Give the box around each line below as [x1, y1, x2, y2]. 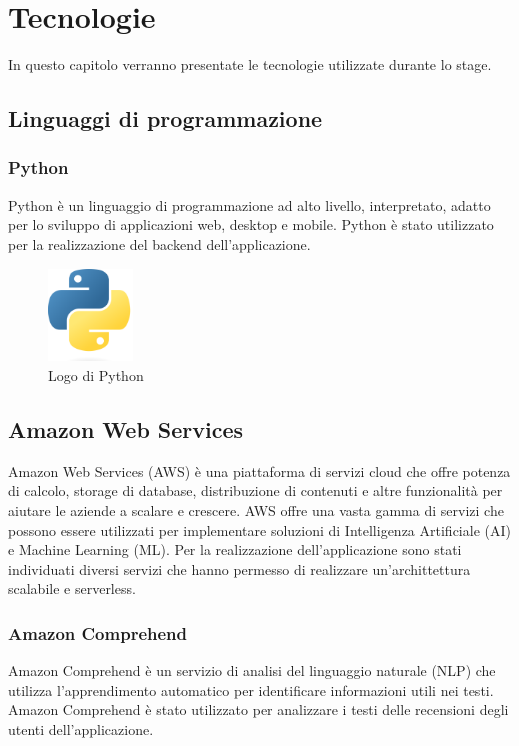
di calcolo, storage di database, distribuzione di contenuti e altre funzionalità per [8, 480, 503, 501]
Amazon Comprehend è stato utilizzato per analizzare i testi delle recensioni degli [8, 699, 509, 720]
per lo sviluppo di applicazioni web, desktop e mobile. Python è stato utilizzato [8, 214, 494, 235]
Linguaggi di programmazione [8, 103, 323, 134]
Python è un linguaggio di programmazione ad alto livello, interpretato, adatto [8, 194, 491, 215]
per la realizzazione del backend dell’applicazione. [8, 233, 311, 254]
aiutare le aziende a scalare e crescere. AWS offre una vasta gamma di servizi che [8, 500, 504, 521]
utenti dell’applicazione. [8, 719, 154, 739]
